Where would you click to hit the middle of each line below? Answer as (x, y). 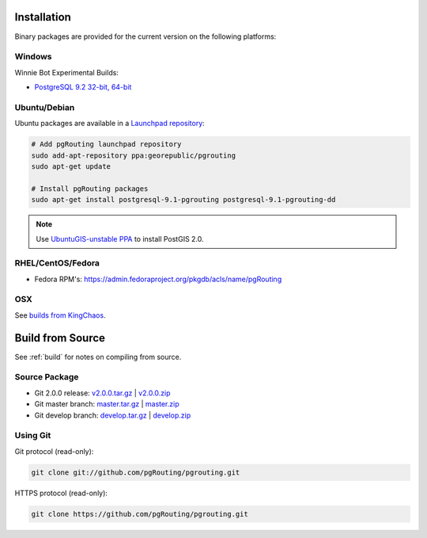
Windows (33, 57)
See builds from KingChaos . (60, 315)
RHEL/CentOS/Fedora (57, 263)
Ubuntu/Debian (45, 107)
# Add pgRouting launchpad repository (106, 144)
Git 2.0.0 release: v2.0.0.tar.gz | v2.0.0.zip (102, 393)
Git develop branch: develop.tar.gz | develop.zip (113, 415)
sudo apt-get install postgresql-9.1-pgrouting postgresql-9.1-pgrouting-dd (183, 200)
